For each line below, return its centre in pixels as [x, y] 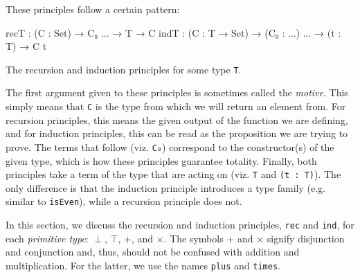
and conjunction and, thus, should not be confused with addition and [153, 252]
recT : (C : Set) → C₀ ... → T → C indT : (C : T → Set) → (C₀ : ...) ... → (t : [173, 32]
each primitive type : [47, 238]
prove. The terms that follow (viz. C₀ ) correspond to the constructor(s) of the [170, 146]
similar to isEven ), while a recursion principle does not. [124, 201]
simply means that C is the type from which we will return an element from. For [176, 106]
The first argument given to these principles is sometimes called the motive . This [177, 92]
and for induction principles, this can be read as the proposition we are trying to [177, 133]
